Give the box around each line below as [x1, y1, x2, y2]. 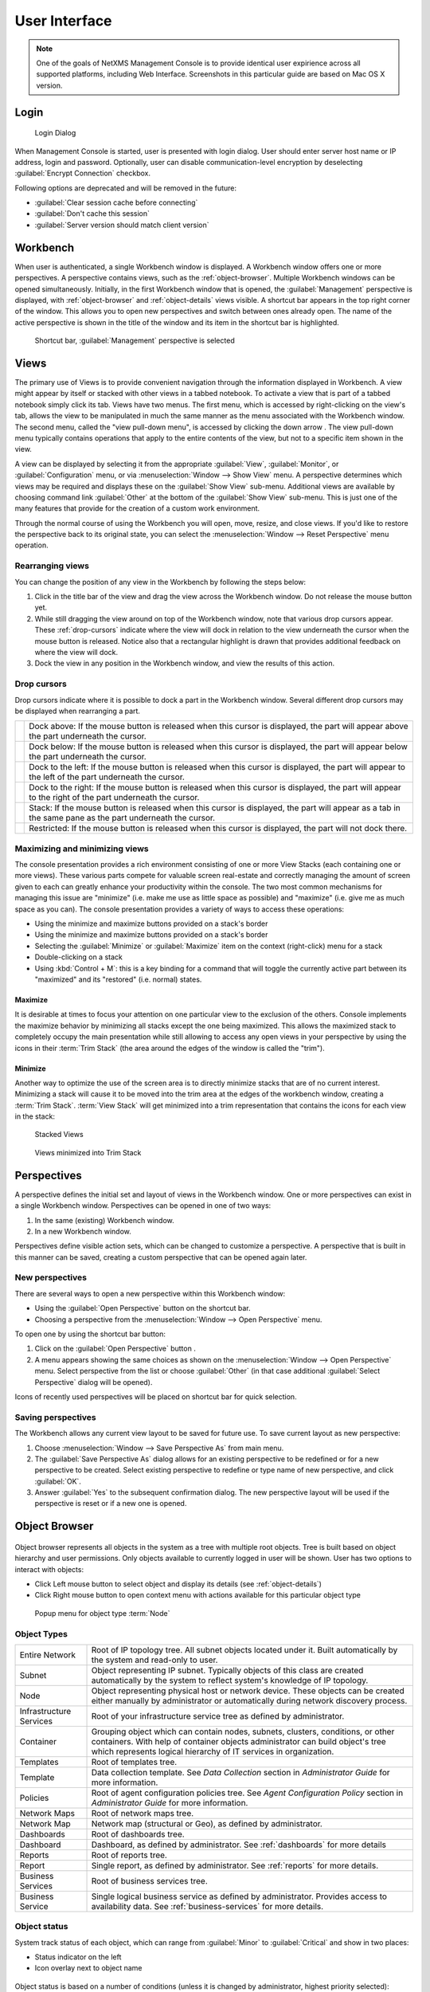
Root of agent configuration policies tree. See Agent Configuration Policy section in [91, 1787, 404, 1798]
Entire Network [19, 1649, 76, 1661]
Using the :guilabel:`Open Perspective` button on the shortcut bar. [34, 1304, 251, 1313]
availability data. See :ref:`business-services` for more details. [91, 1900, 324, 1912]
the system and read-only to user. [91, 1654, 218, 1665]
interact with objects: [14, 1564, 84, 1574]
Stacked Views [34, 1130, 84, 1139]
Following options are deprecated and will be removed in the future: [14, 183, 237, 193]
